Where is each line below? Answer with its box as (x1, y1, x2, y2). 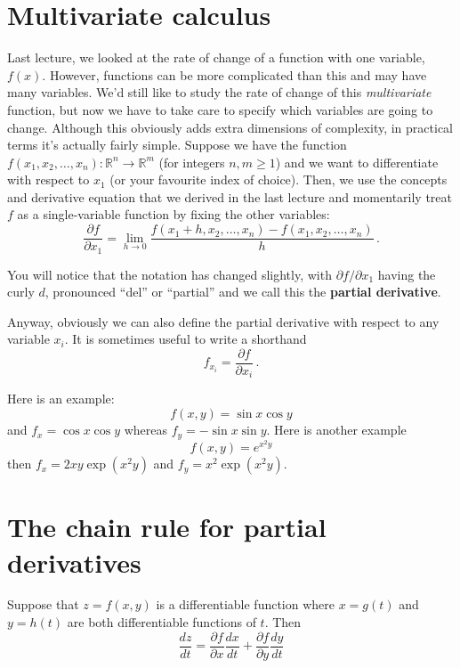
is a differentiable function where (156, 595, 335, 614)
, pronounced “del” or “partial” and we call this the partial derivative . (44, 282, 441, 301)
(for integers (158, 152, 225, 171)
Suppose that (7, 595, 79, 614)
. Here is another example (266, 420, 407, 439)
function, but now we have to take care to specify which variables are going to (7, 100, 433, 118)
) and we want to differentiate (275, 152, 439, 171)
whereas (124, 420, 168, 439)
